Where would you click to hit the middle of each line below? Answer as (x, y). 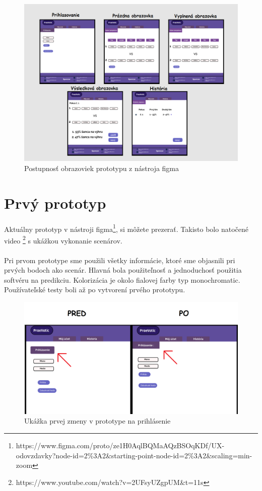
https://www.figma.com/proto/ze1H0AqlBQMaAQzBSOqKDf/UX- (120, 445)
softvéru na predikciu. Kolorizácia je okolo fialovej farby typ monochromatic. (122, 279)
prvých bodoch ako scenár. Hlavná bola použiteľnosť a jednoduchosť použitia (123, 270)
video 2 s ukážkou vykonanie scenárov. (63, 239)
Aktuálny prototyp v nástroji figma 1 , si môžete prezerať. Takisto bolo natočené (126, 228)
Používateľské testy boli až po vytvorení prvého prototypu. (95, 290)
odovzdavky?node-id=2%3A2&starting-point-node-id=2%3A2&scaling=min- (134, 455)
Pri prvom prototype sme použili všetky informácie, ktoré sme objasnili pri (120, 260)
